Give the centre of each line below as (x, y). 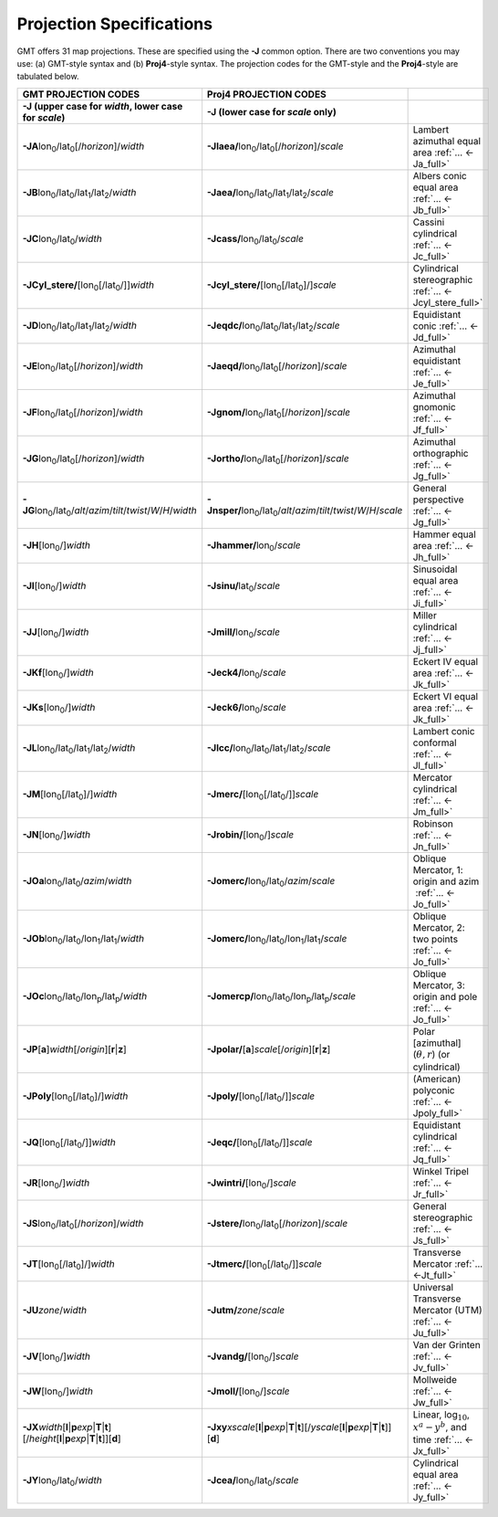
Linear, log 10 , (441, 1416)
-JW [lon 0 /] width (57, 1392)
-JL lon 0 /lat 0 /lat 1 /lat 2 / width (79, 749)
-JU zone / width (54, 1311)
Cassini (429, 222)
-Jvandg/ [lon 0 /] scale (253, 1357)
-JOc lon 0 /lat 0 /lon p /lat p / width (85, 997)
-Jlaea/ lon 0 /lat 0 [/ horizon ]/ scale (275, 147)
